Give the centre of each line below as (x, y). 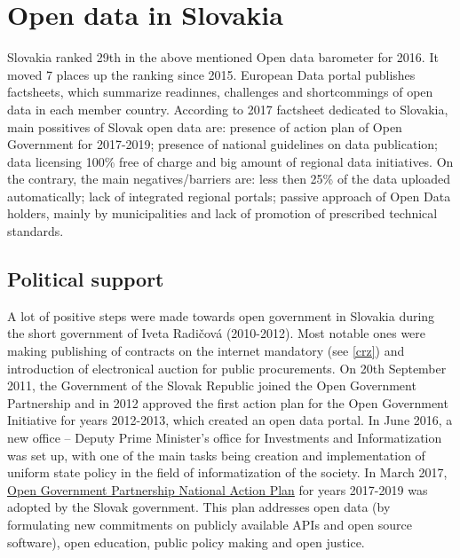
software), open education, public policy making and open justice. (186, 542)
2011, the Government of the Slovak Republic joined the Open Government (212, 385)
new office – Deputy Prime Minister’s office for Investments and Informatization (225, 438)
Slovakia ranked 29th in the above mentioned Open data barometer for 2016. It (223, 57)
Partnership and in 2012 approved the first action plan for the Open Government (228, 402)
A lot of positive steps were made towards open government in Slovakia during (221, 315)
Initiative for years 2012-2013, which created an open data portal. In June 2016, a (230, 420)
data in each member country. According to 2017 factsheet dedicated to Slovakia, (228, 109)
